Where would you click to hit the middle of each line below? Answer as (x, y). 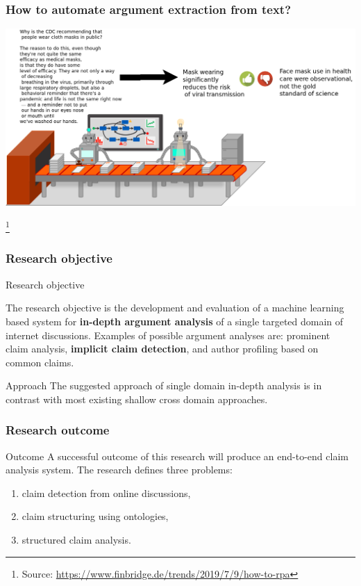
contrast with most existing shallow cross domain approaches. (137, 399)
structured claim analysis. (76, 540)
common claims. (40, 362)
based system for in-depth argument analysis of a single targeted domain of (175, 321)
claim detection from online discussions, (106, 493)
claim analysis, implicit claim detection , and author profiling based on (162, 349)
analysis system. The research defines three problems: (119, 470)
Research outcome (58, 430)
